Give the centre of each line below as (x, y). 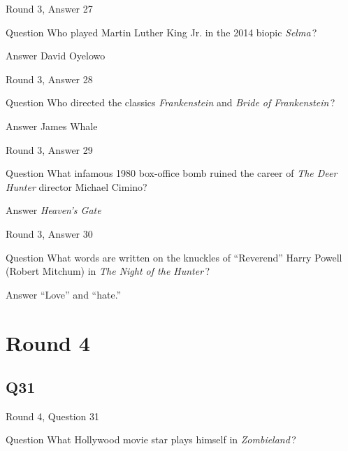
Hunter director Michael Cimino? (77, 186)
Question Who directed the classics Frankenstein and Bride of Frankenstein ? (171, 102)
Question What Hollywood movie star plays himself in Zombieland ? (151, 439)
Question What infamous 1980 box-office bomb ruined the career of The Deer (172, 173)
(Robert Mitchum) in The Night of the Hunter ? (108, 271)
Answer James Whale (52, 126)
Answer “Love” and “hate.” (64, 294)
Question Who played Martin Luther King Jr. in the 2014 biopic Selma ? (161, 32)
